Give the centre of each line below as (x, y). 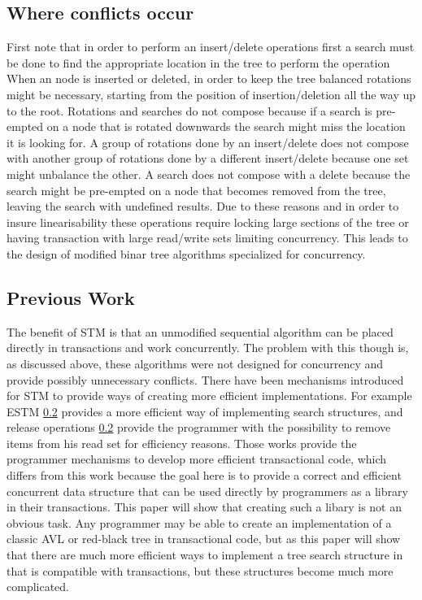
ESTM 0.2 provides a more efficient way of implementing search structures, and (205, 411)
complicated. (38, 587)
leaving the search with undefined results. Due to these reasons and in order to (203, 206)
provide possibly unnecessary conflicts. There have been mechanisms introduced (205, 379)
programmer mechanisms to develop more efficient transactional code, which (197, 459)
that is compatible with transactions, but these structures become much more (200, 570)
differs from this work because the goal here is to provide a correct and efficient (204, 475)
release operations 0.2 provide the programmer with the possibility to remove (199, 427)
